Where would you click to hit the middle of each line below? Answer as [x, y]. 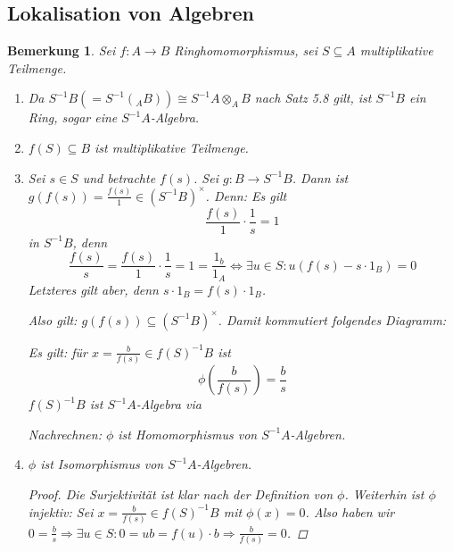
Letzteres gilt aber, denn [93, 289]
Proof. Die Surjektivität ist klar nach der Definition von [181, 494]
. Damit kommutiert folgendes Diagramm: [332, 319]
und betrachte [119, 177]
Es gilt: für [58, 351]
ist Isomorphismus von [102, 464]
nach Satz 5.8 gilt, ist [313, 98]
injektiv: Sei [61, 511]
